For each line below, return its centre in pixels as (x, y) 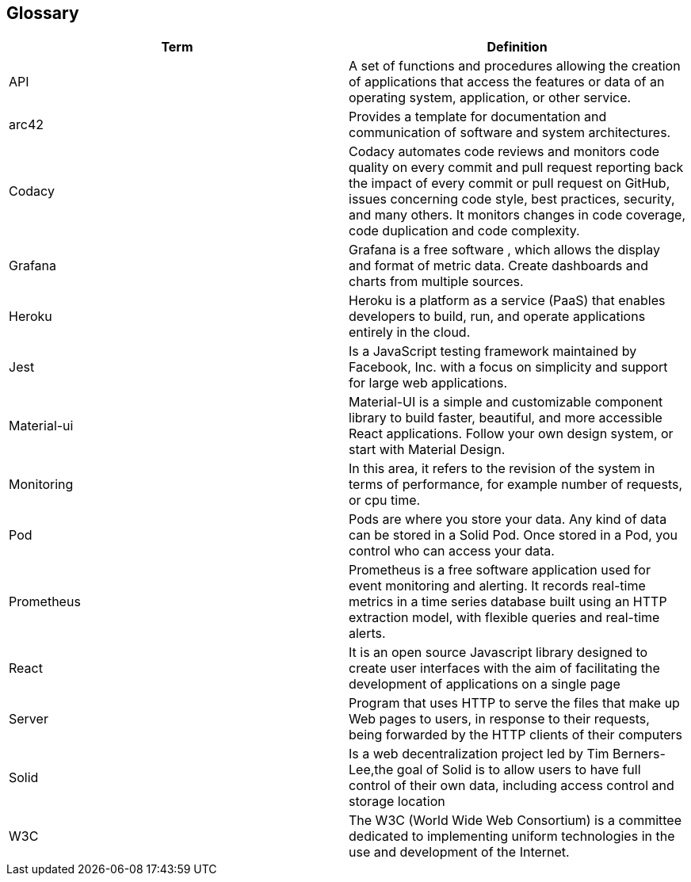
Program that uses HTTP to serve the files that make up (514, 703)
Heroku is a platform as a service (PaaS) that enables (507, 301)
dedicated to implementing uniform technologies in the (512, 836)
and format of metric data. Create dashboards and (499, 266)
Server (29, 719)
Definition (517, 47)
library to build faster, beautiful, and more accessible (506, 418)
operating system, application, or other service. (490, 98)
